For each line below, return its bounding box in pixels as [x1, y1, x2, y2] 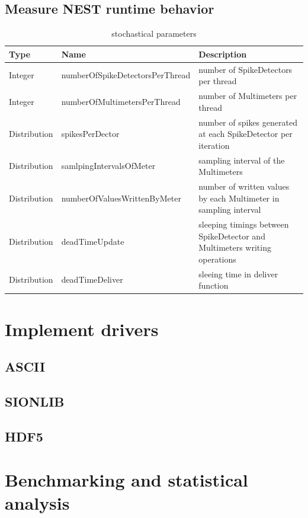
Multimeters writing [198, 241, 271, 254]
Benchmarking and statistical [5, 468, 248, 492]
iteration [198, 139, 230, 151]
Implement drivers [5, 316, 159, 341]
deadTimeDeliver [61, 273, 123, 286]
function [198, 279, 229, 292]
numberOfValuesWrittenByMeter [61, 191, 181, 204]
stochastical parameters [111, 27, 197, 40]
